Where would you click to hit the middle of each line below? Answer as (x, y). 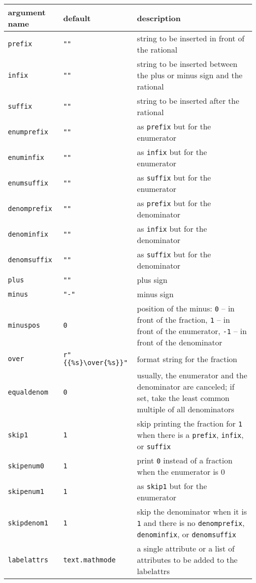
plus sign (152, 280)
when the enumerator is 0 (181, 472)
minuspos (24, 325)
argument (27, 12)
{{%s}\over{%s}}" (96, 363)
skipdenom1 (28, 523)
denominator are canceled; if (186, 386)
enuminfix (26, 157)
